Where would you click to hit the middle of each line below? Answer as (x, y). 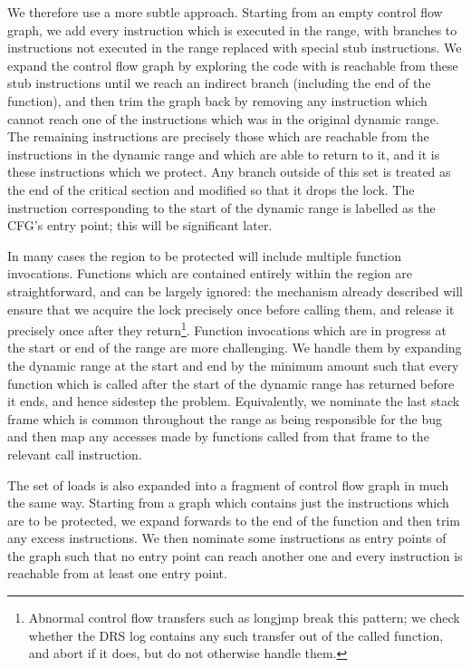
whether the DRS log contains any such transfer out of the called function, (236, 635)
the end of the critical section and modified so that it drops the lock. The (211, 189)
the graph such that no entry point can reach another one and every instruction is (235, 555)
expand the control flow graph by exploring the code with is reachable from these (233, 65)
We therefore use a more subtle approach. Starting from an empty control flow (225, 12)
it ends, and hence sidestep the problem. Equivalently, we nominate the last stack (234, 401)
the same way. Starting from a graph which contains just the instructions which (228, 503)
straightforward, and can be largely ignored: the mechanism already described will (235, 290)
